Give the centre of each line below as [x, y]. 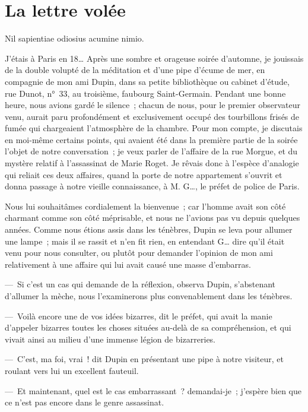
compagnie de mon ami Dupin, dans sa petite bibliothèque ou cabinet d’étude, [147, 81]
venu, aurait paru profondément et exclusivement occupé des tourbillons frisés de [152, 116]
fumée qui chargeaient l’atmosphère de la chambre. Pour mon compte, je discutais [154, 128]
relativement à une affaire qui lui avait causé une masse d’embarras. [128, 264]
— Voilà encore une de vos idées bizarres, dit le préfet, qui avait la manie [139, 316]
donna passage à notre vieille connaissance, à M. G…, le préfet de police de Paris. [152, 186]
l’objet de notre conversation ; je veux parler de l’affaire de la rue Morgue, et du [151, 151]
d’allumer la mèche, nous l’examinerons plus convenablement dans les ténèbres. [149, 296]
